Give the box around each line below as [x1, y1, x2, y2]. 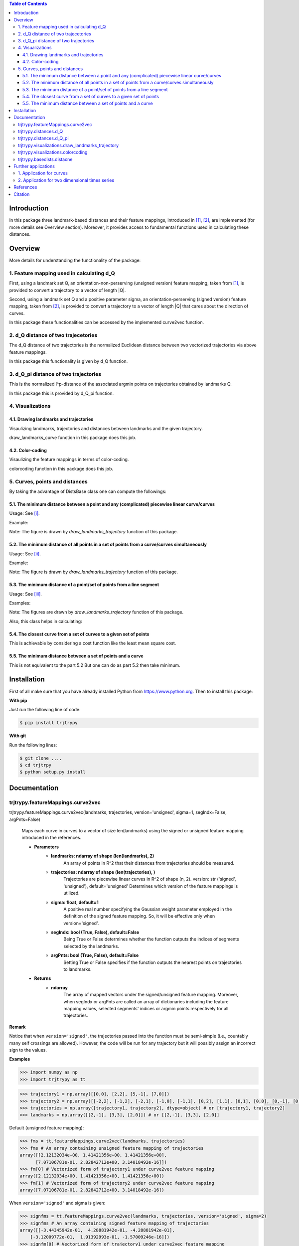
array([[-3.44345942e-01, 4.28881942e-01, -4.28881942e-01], [19, 1227, 175, 1233]
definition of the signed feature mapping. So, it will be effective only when [63, 913, 215, 919]
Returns [34, 975, 51, 981]
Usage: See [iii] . [9, 591, 42, 597]
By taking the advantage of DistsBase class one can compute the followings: [9, 488, 166, 494]
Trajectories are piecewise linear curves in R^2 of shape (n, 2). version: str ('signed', [63, 876, 236, 882]
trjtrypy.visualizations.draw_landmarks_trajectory [18, 142, 119, 148]
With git [9, 733, 26, 739]
